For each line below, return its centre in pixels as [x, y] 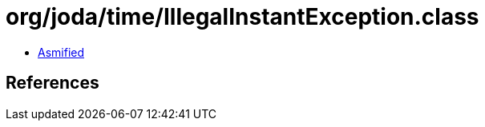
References [53, 83]
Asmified [61, 52]
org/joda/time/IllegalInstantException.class [242, 17]
